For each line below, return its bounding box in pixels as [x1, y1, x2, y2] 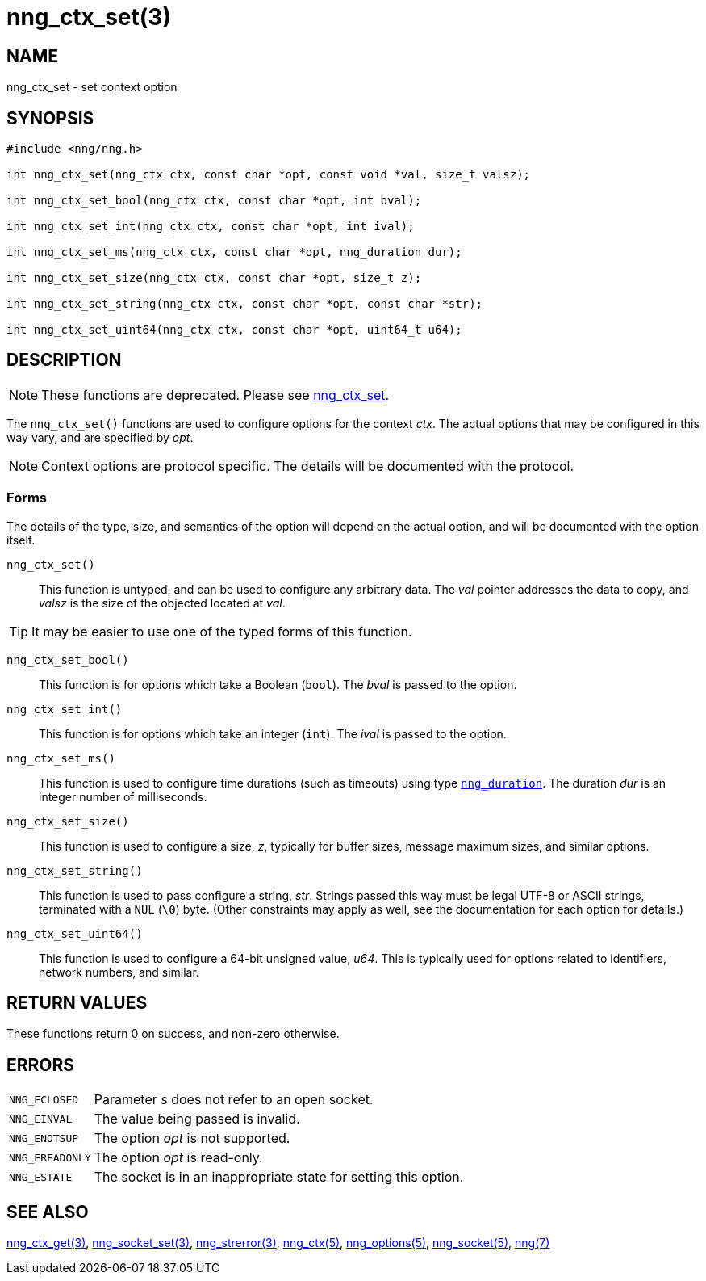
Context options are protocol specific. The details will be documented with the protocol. [41, 457, 574, 474]
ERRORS [6, 1054, 75, 1075]
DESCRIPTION [6, 350, 122, 371]
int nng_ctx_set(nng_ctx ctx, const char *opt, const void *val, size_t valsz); [6, 168, 531, 182]
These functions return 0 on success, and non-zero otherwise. [6, 1027, 340, 1041]
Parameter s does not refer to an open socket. [94, 1091, 374, 1108]
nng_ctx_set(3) [6, 3, 171, 31]
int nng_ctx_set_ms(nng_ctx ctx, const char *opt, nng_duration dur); [6, 246, 462, 259]
